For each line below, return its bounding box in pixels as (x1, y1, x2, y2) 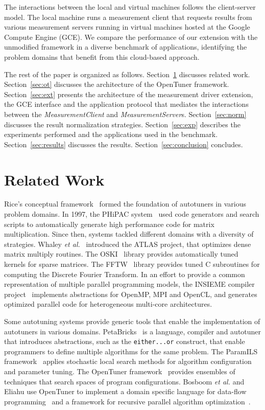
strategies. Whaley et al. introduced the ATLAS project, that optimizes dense (4, 238, 251, 249)
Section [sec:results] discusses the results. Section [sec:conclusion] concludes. (4, 139, 243, 149)
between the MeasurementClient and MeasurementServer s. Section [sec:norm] (4, 108, 247, 119)
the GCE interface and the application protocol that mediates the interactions (4, 99, 249, 109)
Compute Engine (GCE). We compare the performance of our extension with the (4, 31, 258, 42)
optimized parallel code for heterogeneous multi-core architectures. (4, 299, 212, 309)
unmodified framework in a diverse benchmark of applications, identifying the (4, 41, 247, 52)
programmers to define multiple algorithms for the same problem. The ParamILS (4, 346, 258, 356)
